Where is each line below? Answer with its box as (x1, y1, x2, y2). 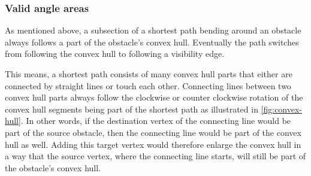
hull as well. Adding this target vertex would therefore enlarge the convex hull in (5, 138, 301, 150)
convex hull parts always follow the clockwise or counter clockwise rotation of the (5, 91, 303, 104)
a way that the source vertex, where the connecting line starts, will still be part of (5, 150, 306, 162)
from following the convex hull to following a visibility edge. (5, 47, 225, 60)
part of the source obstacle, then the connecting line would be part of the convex (5, 126, 301, 138)
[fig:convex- (261, 102, 303, 115)
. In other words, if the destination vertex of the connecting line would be (20, 114, 291, 127)
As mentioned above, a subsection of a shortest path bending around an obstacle (5, 24, 301, 37)
